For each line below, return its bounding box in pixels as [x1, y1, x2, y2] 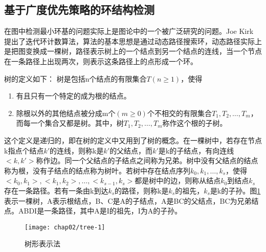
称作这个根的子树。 [162, 118, 227, 128]
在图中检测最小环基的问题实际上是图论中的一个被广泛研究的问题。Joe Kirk [4, 26, 254, 36]
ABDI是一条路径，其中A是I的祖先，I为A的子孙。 [18, 205, 182, 216]
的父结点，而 [109, 145, 153, 156]
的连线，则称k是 [50, 145, 104, 156]
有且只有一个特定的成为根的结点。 [16, 90, 131, 101]
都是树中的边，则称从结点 [135, 175, 221, 186]
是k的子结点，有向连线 [158, 145, 234, 156]
